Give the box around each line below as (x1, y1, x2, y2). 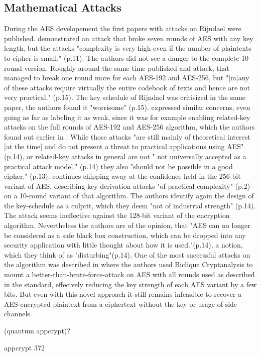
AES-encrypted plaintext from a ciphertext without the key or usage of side (4, 298, 237, 309)
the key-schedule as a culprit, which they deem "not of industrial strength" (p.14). (4, 200, 256, 210)
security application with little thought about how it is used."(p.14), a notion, (4, 240, 243, 250)
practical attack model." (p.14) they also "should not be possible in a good (4, 161, 233, 171)
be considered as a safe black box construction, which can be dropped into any (4, 229, 246, 240)
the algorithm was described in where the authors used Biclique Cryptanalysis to (4, 259, 253, 270)
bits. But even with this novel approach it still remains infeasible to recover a (4, 289, 242, 299)
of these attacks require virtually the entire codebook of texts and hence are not (4, 82, 250, 92)
